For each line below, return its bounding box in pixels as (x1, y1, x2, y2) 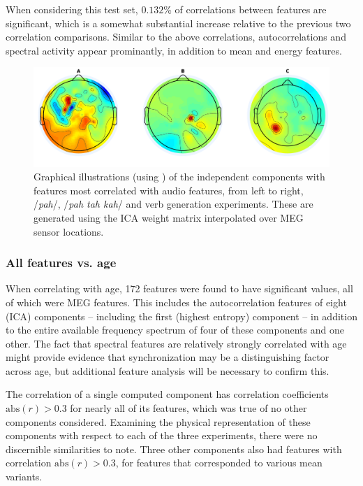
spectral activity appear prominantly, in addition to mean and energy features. (6, 43, 342, 57)
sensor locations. (34, 224, 104, 238)
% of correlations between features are (163, 2, 327, 16)
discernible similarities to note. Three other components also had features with (6, 441, 342, 456)
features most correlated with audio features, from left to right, (34, 183, 304, 197)
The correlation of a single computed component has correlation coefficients (6, 387, 329, 401)
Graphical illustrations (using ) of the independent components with (34, 169, 325, 184)
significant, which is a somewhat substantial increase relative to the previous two (6, 15, 351, 30)
